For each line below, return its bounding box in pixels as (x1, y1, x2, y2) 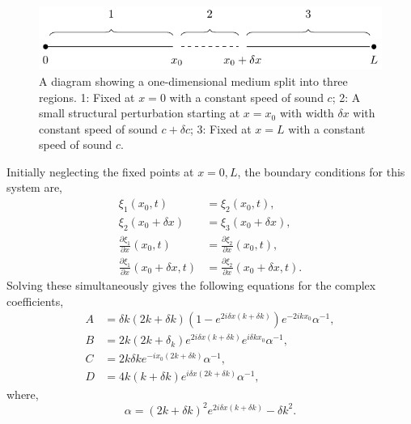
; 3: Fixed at (189, 120, 252, 137)
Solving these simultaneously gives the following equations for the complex (6, 276, 376, 293)
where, (6, 385, 39, 402)
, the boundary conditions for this (237, 163, 405, 180)
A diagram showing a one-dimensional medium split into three (39, 72, 348, 89)
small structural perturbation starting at (39, 104, 240, 121)
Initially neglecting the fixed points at (6, 163, 194, 180)
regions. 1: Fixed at (39, 88, 135, 105)
